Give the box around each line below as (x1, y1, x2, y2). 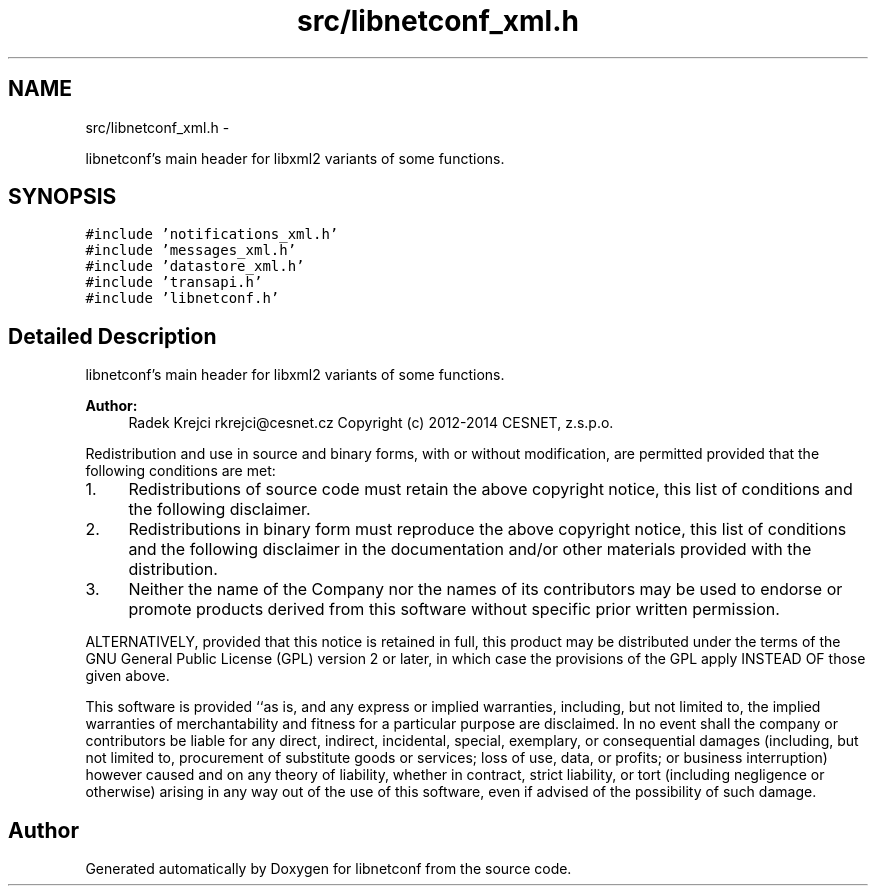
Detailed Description (8, 323, 217, 349)
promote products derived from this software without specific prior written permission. (128, 599, 780, 620)
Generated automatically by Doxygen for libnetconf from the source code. (85, 860, 572, 878)
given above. (85, 667, 170, 685)
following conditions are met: (85, 462, 276, 480)
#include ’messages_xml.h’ (85, 242, 297, 259)
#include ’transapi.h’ (85, 274, 263, 291)
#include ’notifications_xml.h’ (85, 226, 339, 243)
